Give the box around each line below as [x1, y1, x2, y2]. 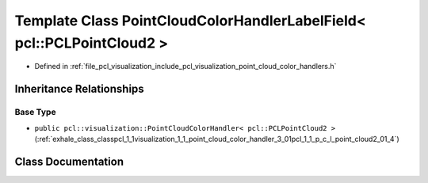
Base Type [14, 107, 56, 118]
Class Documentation [14, 154, 124, 168]
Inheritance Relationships [14, 82, 144, 96]
